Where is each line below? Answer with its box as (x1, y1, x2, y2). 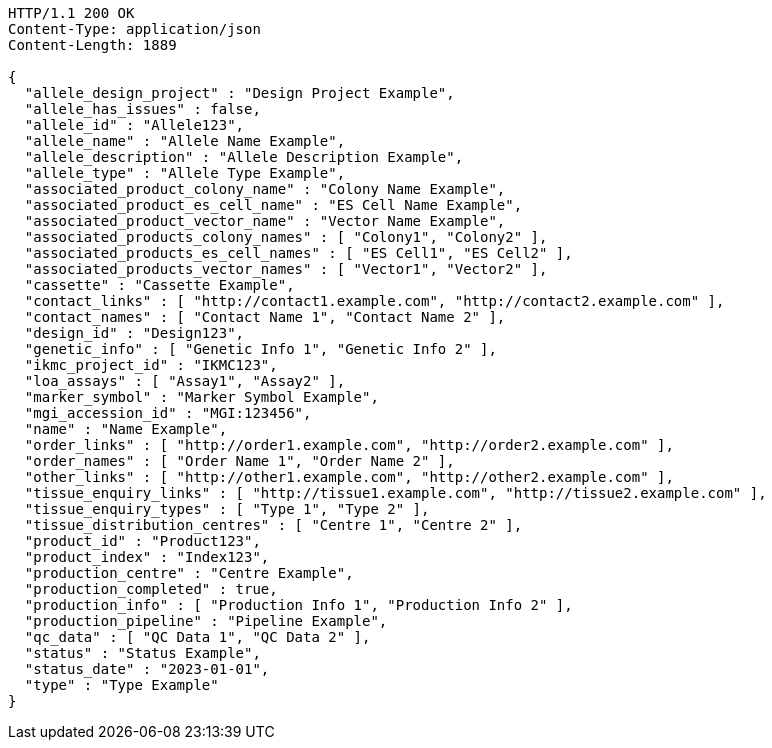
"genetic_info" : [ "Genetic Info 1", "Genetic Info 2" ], (24, 341, 497, 357)
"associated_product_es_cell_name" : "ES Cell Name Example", (24, 197, 523, 213)
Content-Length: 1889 (8, 37, 177, 53)
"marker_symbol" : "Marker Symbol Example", (24, 389, 379, 405)
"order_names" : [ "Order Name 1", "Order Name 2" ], (24, 453, 455, 469)
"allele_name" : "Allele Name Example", (24, 133, 346, 149)
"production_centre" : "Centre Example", (24, 565, 354, 581)
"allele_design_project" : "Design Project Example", (24, 85, 455, 101)
